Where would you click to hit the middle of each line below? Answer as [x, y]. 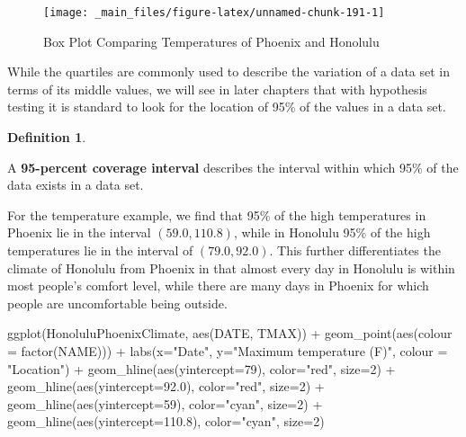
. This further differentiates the [355, 250]
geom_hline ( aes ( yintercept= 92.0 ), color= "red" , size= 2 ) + [166, 386]
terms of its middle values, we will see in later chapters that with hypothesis [217, 89]
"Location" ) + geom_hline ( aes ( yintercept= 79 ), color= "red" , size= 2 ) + [202, 368]
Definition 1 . [47, 137]
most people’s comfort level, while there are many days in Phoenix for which [218, 285]
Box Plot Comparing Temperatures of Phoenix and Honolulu [211, 41]
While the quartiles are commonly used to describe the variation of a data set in [229, 71]
